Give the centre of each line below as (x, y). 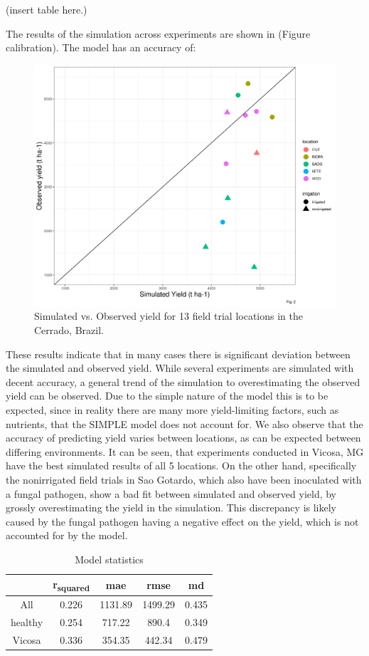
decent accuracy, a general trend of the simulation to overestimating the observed (183, 381)
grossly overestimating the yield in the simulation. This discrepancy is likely (171, 507)
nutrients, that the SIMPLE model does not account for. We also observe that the (184, 423)
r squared (71, 585)
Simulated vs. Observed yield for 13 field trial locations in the (169, 316)
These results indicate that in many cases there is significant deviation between (178, 354)
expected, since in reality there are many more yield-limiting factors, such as (172, 410)
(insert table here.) (47, 9)
